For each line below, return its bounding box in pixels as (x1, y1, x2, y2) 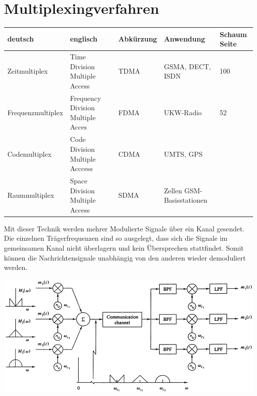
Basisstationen (164, 195, 208, 205)
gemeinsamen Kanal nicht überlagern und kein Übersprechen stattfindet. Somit (4, 243, 244, 253)
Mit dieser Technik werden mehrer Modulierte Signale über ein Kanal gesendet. (4, 223, 245, 233)
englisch (70, 34, 97, 44)
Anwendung (164, 34, 205, 44)
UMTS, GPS (164, 148, 203, 159)
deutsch (7, 34, 34, 44)
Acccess (70, 163, 93, 174)
